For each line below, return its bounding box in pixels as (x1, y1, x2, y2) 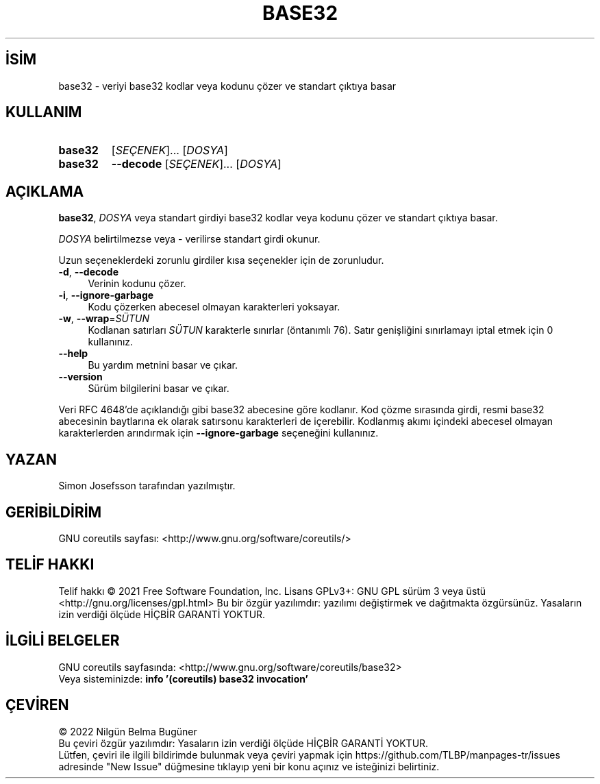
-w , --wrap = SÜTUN (58, 313, 149, 325)
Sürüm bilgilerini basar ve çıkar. (88, 382, 229, 395)
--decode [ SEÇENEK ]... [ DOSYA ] (111, 157, 282, 171)
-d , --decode (58, 266, 119, 278)
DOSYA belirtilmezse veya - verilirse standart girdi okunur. (58, 233, 321, 245)
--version (58, 371, 103, 383)
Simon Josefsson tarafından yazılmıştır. (58, 480, 236, 492)
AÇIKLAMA (5, 182, 84, 200)
